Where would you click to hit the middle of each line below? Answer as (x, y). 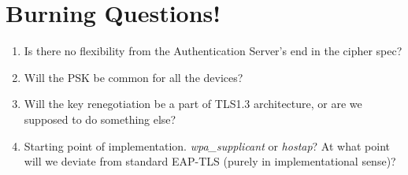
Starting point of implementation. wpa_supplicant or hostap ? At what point (207, 145)
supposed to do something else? (100, 119)
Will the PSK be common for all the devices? (134, 77)
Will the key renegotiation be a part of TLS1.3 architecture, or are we (193, 104)
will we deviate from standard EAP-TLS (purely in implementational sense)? (210, 161)
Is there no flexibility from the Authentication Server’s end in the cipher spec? (213, 51)
